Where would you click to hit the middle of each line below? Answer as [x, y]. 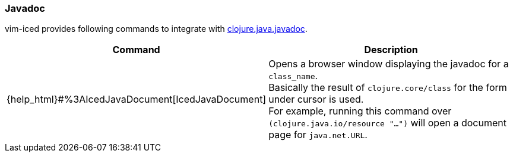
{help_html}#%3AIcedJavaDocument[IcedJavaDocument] [137, 99]
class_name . [293, 76]
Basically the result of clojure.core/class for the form [388, 88]
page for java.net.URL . [318, 135]
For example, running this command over [360, 111]
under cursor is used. [316, 99]
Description [391, 50]
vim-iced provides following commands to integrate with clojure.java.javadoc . [156, 29]
